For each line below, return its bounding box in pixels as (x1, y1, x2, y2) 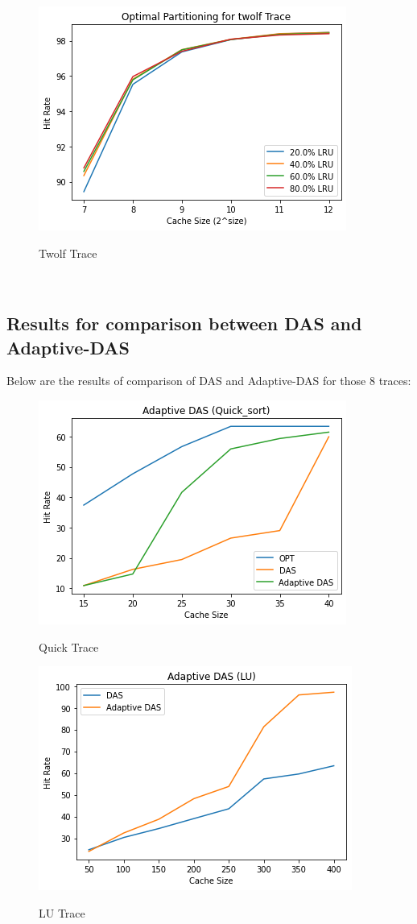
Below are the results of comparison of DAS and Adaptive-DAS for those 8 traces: (6, 372, 411, 389)
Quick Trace (39, 638, 99, 655)
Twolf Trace (39, 244, 97, 261)
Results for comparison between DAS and (6, 311, 362, 336)
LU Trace (39, 904, 85, 921)
